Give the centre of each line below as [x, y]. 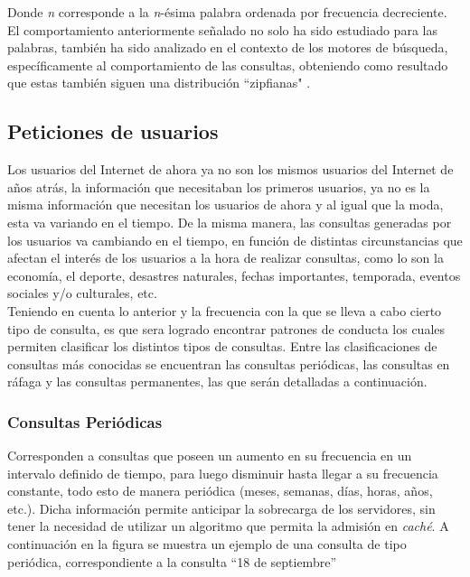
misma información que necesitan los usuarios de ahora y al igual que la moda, [226, 205]
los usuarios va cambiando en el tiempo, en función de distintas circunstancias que [235, 240]
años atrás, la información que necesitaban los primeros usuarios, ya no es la [219, 186]
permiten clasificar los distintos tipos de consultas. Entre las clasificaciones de [222, 346]
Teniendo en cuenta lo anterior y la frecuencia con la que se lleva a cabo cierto [225, 310]
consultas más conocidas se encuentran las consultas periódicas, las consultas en [229, 363]
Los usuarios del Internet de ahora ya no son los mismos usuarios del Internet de [230, 169]
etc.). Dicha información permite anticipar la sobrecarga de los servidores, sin [221, 508]
